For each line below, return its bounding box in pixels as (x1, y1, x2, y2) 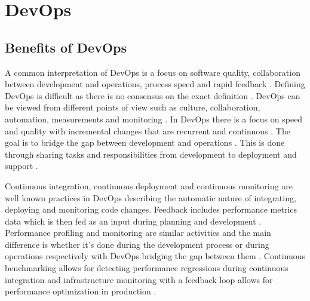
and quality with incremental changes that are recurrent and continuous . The (5, 124, 290, 137)
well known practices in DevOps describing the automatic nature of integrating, (5, 191, 296, 204)
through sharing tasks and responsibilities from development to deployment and (5, 148, 297, 160)
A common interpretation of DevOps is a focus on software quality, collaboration (5, 66, 300, 78)
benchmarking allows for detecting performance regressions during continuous (5, 262, 288, 274)
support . (5, 159, 38, 172)
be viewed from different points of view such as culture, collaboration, (5, 101, 260, 113)
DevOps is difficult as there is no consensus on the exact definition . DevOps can (5, 89, 300, 102)
